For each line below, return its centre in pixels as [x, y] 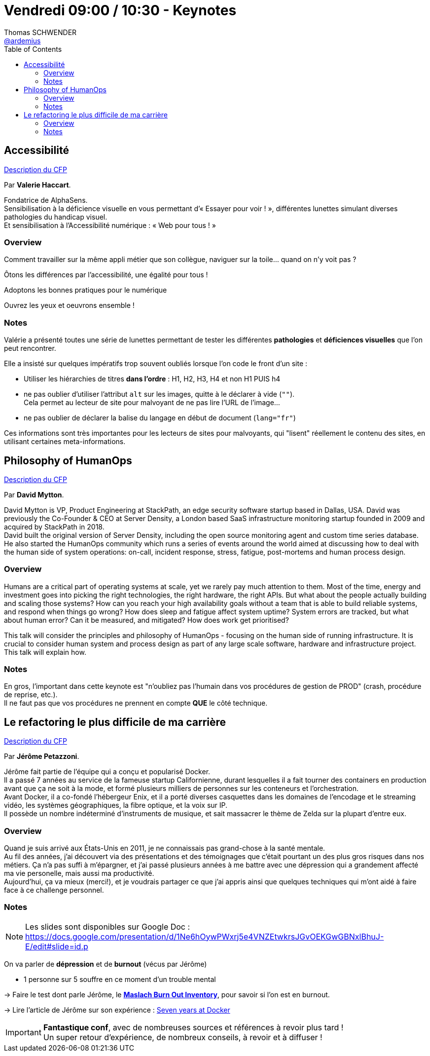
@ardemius [22, 40]
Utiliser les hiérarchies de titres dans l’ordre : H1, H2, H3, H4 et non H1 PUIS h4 [152, 379]
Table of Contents [33, 49]
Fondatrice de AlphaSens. [46, 200]
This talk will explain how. [45, 652]
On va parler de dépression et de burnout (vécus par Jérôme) [106, 964]
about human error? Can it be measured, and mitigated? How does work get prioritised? [146, 620]
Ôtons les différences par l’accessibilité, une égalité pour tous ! [106, 275]
